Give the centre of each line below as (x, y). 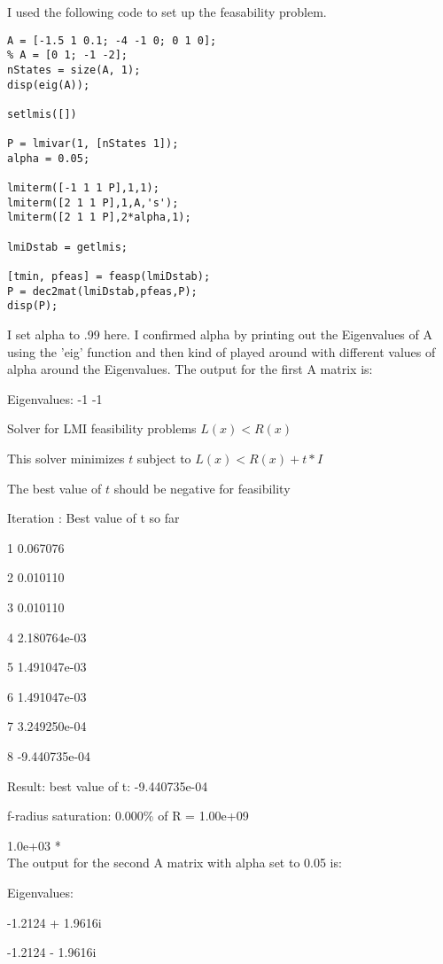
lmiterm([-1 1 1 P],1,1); (83, 188)
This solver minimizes (66, 459)
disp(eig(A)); (49, 85)
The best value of (54, 488)
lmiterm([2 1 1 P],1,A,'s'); (93, 202)
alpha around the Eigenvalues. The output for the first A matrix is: (190, 369)
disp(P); (33, 306)
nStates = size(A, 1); (74, 70)
